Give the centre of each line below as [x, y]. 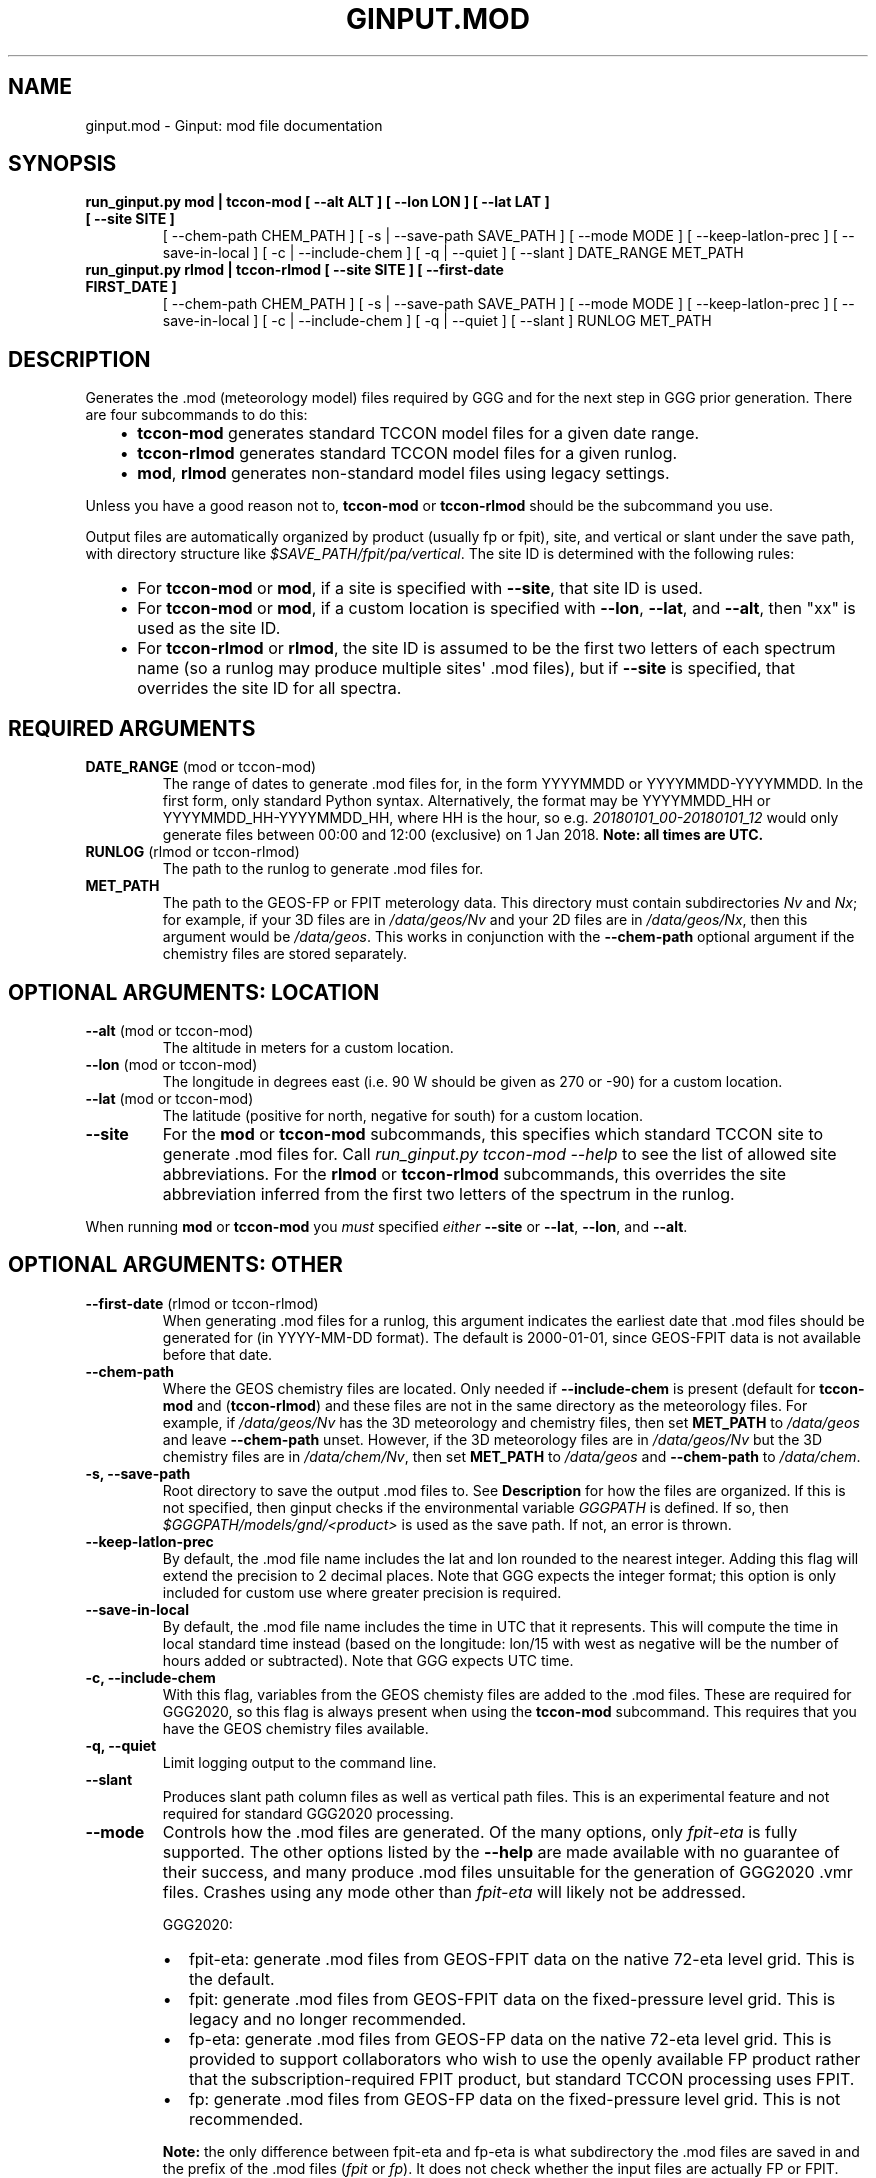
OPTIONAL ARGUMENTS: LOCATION [194, 992]
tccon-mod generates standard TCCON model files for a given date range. [418, 433]
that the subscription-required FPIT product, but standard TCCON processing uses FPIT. [521, 2078]
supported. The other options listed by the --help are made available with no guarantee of [501, 1851]
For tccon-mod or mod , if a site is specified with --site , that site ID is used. [420, 588]
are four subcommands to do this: [196, 415]
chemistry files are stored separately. [285, 954]
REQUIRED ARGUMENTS [132, 728]
